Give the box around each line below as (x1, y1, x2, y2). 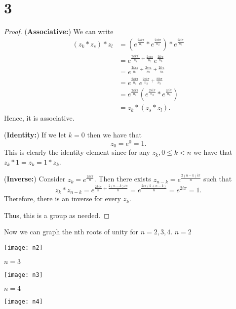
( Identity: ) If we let (4, 130, 67, 140)
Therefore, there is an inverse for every (4, 193, 121, 204)
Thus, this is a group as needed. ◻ (4, 210, 110, 220)
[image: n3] (4, 271, 43, 278)
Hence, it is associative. (4, 113, 75, 123)
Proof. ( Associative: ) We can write (4, 26, 114, 37)
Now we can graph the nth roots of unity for (4, 226, 139, 237)
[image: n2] (4, 244, 43, 251)
